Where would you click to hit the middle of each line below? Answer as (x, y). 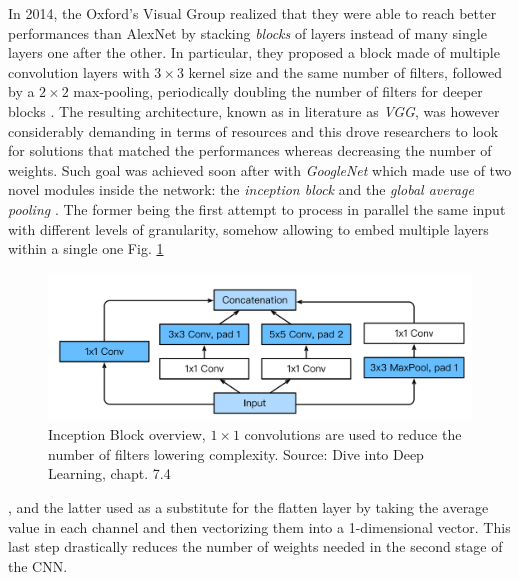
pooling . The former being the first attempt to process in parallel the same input (257, 208)
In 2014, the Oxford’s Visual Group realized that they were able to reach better (252, 13)
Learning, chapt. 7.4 (109, 473)
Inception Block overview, (127, 434)
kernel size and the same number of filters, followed (345, 71)
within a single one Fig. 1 (86, 248)
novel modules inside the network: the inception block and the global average (241, 189)
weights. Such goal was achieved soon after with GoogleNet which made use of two (260, 169)
